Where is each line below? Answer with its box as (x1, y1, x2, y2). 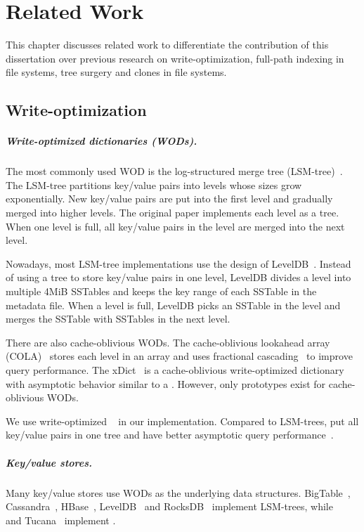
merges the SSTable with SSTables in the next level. (6, 311, 230, 326)
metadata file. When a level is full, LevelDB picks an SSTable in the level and (6, 297, 341, 312)
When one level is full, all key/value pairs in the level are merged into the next (6, 219, 345, 233)
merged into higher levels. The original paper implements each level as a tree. (6, 205, 339, 220)
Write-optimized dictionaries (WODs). (6, 134, 197, 148)
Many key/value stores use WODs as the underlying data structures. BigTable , (6, 485, 351, 500)
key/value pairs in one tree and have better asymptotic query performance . (6, 427, 334, 442)
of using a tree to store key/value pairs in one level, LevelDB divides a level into (6, 270, 351, 285)
